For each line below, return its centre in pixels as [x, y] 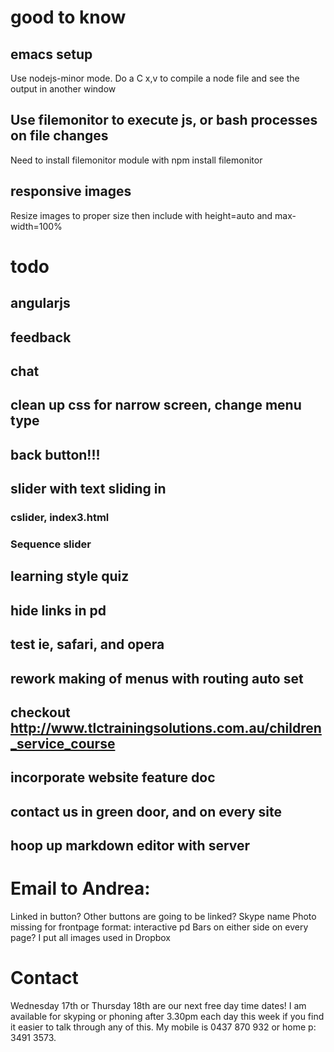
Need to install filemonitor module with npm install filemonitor [136, 160]
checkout [40, 712]
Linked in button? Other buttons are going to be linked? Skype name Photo [163, 917]
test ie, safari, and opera [87, 644]
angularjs [40, 303]
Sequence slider [51, 544]
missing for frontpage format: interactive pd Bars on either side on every [159, 927]
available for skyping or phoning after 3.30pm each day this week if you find [167, 1016]
